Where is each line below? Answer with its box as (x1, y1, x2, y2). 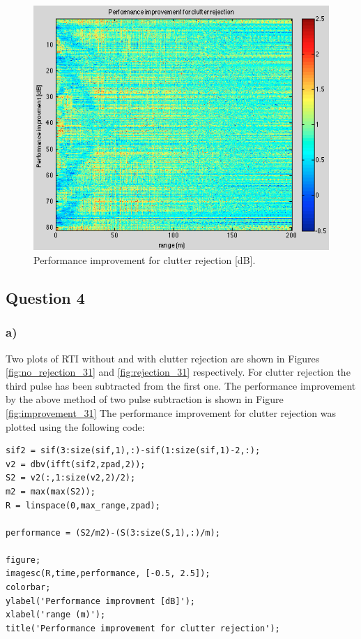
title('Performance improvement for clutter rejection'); (6, 623, 280, 633)
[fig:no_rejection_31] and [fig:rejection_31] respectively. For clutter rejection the (6, 365, 351, 379)
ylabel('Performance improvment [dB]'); (6, 596, 196, 606)
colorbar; (6, 582, 51, 593)
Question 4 (6, 286, 85, 308)
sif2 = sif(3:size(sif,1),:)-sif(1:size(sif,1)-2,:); (6, 446, 261, 456)
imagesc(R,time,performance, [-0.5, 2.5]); (6, 568, 210, 579)
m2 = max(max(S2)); (6, 486, 95, 497)
